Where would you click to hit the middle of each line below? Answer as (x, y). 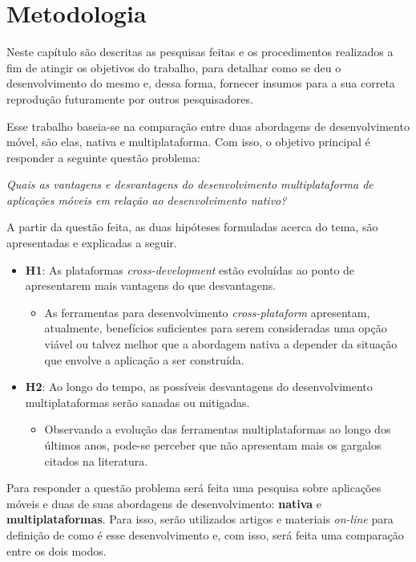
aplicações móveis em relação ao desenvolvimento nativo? (147, 200)
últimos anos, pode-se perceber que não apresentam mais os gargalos (213, 445)
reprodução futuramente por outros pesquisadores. (130, 98)
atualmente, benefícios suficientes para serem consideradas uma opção (216, 328)
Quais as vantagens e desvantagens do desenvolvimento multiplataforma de (190, 184)
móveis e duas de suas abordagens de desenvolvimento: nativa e (164, 503)
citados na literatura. (96, 460)
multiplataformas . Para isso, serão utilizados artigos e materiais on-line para (200, 519)
